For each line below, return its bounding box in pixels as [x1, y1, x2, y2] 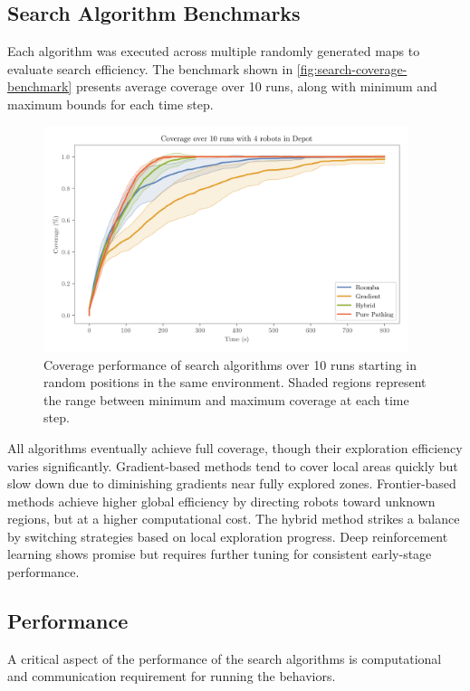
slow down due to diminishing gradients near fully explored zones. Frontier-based [7, 474, 456, 493]
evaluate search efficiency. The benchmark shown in [7, 59, 293, 78]
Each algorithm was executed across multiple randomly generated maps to [7, 42, 420, 61]
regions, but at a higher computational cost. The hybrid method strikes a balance [7, 509, 460, 528]
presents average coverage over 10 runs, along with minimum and [75, 77, 437, 96]
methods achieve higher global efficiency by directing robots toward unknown [7, 491, 436, 510]
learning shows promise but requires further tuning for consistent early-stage [7, 544, 432, 563]
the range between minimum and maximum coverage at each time [43, 390, 409, 409]
